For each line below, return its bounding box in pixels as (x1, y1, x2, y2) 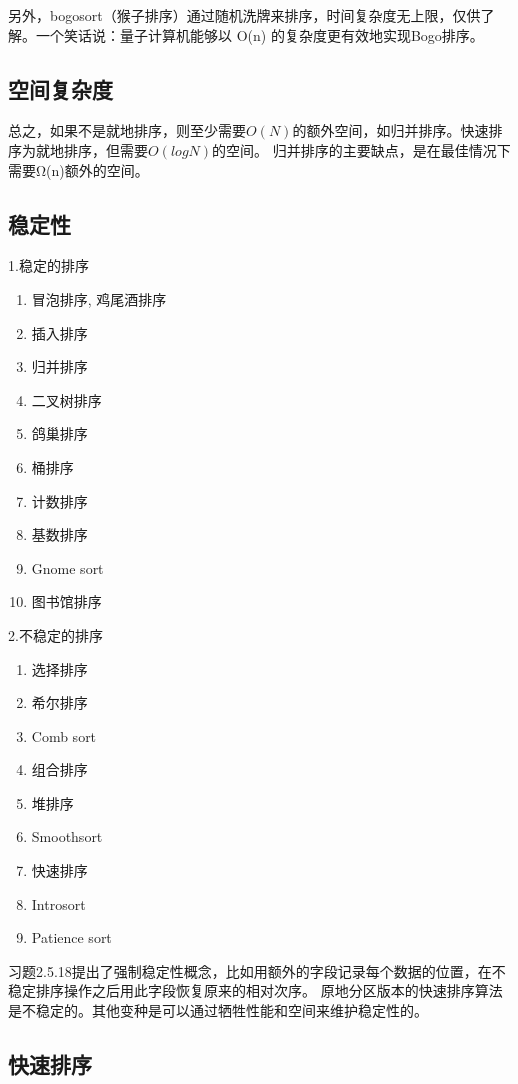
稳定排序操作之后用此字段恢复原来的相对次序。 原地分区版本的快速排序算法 (8, 980, 503, 1001)
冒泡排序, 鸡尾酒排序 (31, 288, 167, 309)
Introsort (31, 893, 86, 914)
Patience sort (31, 927, 112, 948)
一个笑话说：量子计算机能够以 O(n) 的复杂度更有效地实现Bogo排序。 (35, 24, 484, 45)
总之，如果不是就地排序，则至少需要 (8, 120, 246, 141)
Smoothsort (31, 826, 103, 847)
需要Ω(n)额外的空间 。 (8, 159, 149, 180)
